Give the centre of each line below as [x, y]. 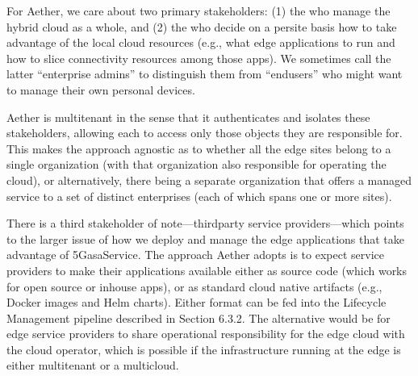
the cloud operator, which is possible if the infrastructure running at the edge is [204, 349]
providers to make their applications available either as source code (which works [207, 270]
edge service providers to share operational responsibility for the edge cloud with [206, 334]
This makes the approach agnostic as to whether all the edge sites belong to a [199, 148]
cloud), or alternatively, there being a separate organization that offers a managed [209, 180]
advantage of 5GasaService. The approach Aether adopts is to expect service [195, 255]
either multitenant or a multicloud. [93, 365]
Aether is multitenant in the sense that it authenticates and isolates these [188, 117]
